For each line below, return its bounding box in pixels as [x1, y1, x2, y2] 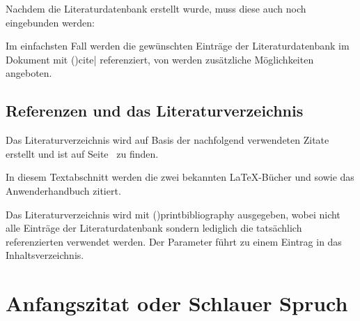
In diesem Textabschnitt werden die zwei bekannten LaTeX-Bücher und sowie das [6, 170, 354, 184]
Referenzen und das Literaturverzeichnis [6, 100, 304, 121]
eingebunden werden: [6, 15, 95, 29]
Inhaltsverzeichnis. [6, 248, 84, 262]
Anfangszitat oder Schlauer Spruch [6, 289, 348, 318]
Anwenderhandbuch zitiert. [6, 183, 121, 197]
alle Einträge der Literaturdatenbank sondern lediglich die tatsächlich [6, 221, 302, 235]
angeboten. [6, 66, 52, 80]
